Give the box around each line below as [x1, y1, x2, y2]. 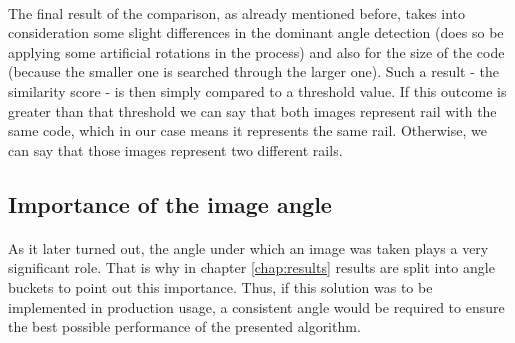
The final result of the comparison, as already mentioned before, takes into [8, 2, 466, 23]
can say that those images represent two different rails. [8, 139, 343, 160]
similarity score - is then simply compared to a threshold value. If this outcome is [8, 80, 507, 101]
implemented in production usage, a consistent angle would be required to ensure [8, 296, 505, 317]
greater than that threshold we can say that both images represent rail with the [8, 100, 497, 121]
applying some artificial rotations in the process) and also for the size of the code [8, 41, 505, 62]
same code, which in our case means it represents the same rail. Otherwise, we [8, 120, 487, 141]
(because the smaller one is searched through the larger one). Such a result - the [8, 61, 499, 82]
